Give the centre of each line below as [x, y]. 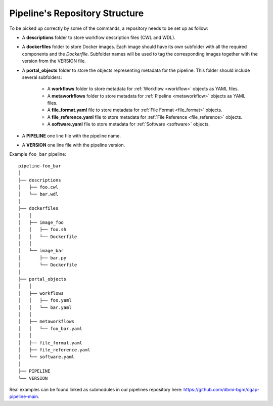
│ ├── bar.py [42, 258]
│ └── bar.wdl [38, 194]
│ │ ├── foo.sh [42, 230]
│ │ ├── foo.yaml [45, 300]
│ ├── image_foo [41, 222]
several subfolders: [42, 77]
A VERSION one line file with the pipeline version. [74, 145]
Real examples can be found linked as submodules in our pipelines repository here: [96, 389]
